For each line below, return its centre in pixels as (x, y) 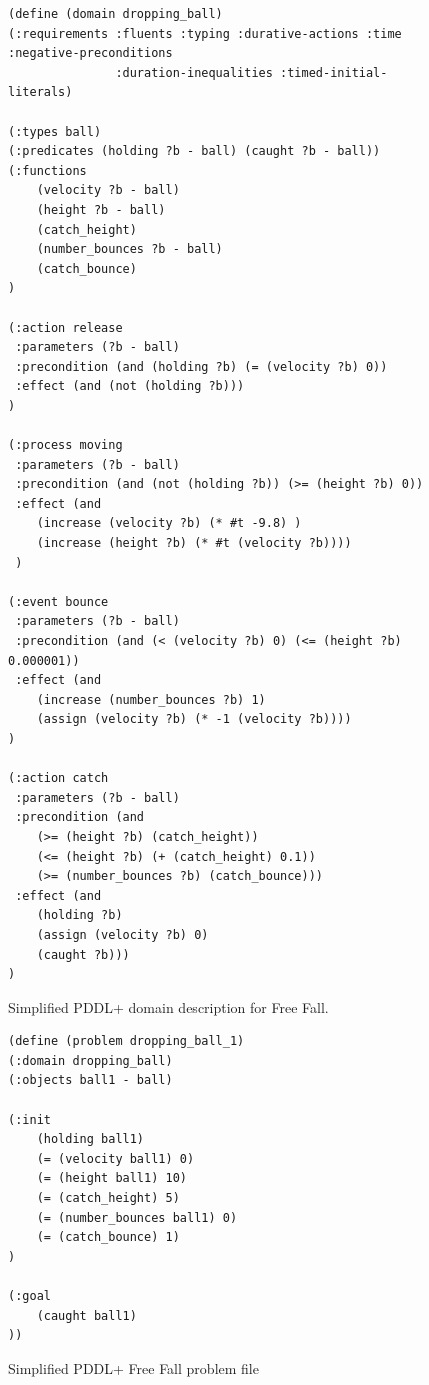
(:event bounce (58, 601)
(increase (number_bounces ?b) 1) (151, 699)
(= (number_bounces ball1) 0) (137, 1217)
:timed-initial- (334, 72)
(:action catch (58, 778)
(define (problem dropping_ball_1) (126, 1041)
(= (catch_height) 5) (108, 1198)
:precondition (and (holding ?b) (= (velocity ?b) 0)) (201, 366)
